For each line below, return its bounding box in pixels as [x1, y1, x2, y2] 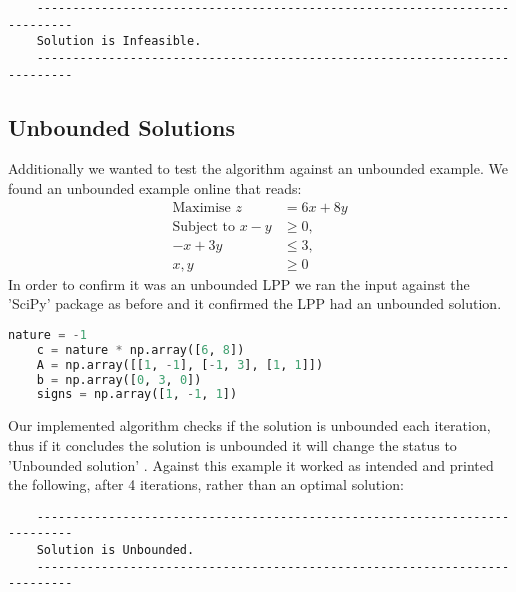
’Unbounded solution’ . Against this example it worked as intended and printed [8, 454, 494, 475]
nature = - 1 [8, 327, 87, 342]
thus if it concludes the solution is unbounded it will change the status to [8, 434, 457, 455]
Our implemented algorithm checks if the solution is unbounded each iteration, [8, 415, 491, 436]
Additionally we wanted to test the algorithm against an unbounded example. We [8, 158, 508, 179]
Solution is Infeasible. [36, 34, 202, 49]
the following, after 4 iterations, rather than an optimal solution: [8, 474, 404, 495]
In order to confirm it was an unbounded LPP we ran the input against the [8, 273, 470, 294]
